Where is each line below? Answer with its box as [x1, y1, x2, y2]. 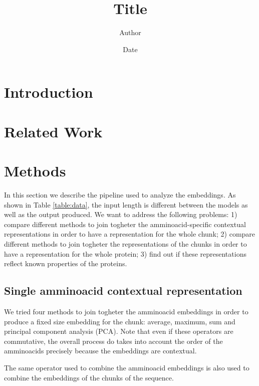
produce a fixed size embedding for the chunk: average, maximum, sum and [4, 316, 235, 326]
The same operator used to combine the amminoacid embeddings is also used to [4, 362, 249, 372]
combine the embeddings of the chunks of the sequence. [4, 372, 174, 382]
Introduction [4, 82, 93, 102]
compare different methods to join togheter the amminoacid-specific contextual [4, 219, 246, 229]
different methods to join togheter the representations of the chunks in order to [4, 238, 247, 249]
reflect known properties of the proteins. [4, 258, 127, 269]
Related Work [4, 121, 103, 141]
